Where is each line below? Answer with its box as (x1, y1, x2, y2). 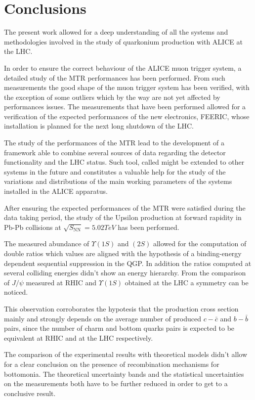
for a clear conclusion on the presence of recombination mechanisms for (4, 358, 219, 369)
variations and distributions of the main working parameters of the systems (4, 176, 232, 186)
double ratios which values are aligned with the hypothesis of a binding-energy (4, 248, 242, 258)
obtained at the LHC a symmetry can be (125, 277, 249, 287)
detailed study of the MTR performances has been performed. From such (4, 72, 225, 83)
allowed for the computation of (153, 238, 247, 249)
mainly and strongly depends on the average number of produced (4, 313, 201, 323)
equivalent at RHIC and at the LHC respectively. (4, 332, 153, 343)
